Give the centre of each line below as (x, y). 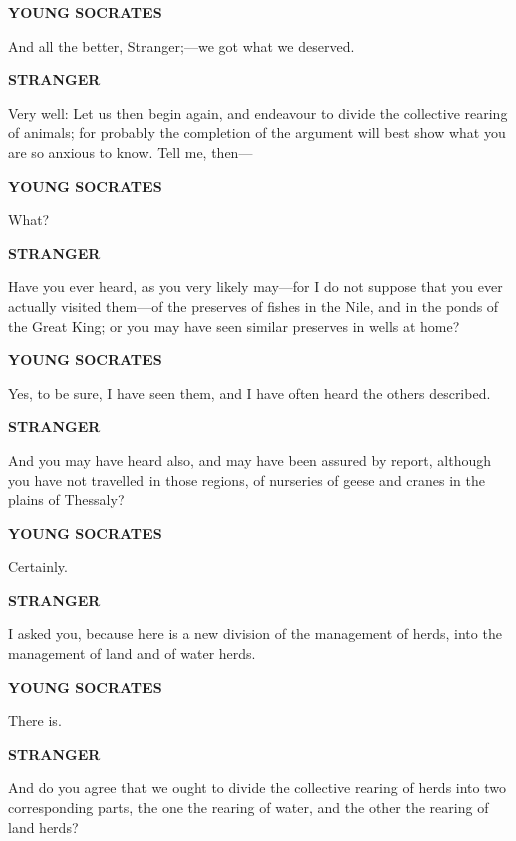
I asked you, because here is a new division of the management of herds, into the (255, 633)
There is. (35, 720)
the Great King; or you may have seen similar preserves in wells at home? (234, 325)
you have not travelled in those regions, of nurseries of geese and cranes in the (247, 479)
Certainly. (38, 566)
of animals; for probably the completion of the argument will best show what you (257, 132)
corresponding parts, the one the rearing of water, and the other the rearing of (248, 807)
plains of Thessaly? (66, 499)
